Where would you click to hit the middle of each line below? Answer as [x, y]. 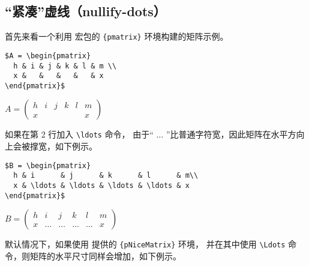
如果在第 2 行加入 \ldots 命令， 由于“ [79, 134]
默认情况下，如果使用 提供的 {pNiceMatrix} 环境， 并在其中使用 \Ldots [145, 244]
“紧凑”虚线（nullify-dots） [85, 11]
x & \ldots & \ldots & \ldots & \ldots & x [101, 186]
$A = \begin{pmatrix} [48, 56]
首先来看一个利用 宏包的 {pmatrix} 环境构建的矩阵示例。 [117, 36]
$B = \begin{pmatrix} [48, 165]
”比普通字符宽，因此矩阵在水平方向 [235, 134]
